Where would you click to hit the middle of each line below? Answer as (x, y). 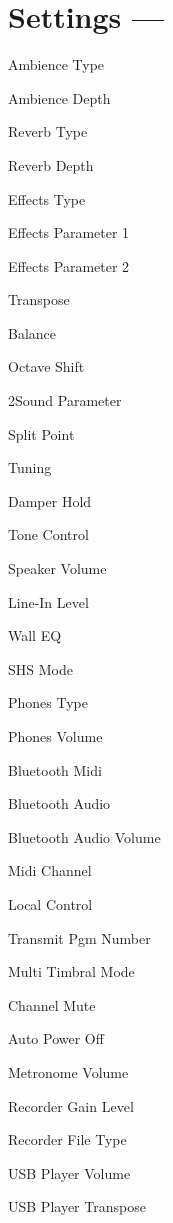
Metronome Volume (68, 1071)
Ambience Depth (59, 97)
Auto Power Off (56, 1038)
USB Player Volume (69, 1172)
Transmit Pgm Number (79, 937)
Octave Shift (46, 366)
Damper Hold (50, 500)
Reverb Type (48, 131)
